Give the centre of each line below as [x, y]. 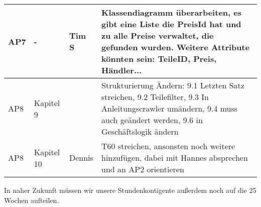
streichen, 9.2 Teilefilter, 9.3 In [155, 97]
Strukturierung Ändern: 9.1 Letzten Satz [173, 85]
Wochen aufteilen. [32, 200]
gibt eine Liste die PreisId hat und [171, 24]
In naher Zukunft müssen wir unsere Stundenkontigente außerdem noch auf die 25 [130, 190]
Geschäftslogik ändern [140, 131]
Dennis [81, 158]
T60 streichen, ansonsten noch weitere [168, 146]
